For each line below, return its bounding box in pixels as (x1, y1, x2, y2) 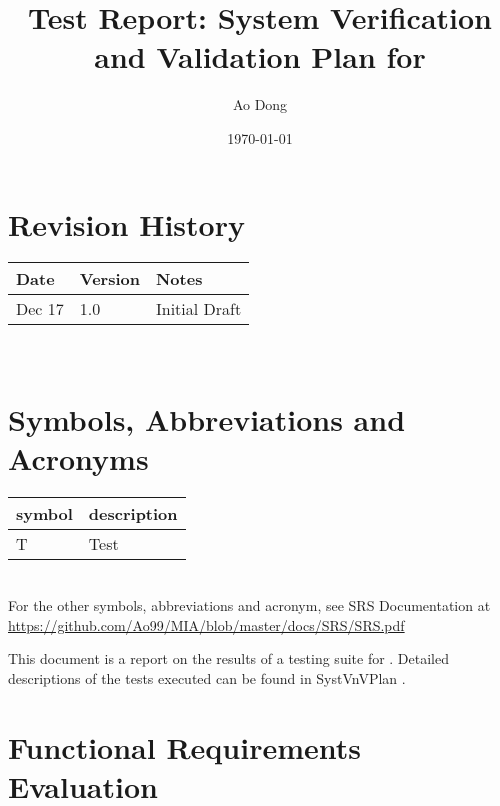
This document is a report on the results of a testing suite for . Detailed (8, 648, 450, 669)
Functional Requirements (8, 726, 361, 767)
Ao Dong (232, 94, 288, 115)
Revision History (8, 203, 245, 244)
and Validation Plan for (94, 36, 426, 77)
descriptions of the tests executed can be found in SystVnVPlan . (8, 667, 406, 688)
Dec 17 (16, 297, 64, 321)
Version (79, 267, 140, 291)
